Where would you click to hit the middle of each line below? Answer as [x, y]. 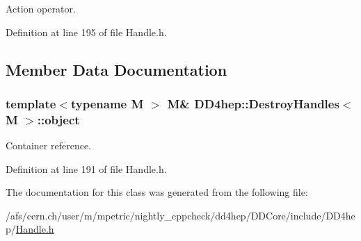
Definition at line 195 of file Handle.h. [86, 32]
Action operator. [41, 8]
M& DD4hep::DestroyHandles [253, 103]
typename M [107, 103]
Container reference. [49, 146]
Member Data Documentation [117, 69]
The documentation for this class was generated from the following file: [157, 192]
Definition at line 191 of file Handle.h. [86, 168]
